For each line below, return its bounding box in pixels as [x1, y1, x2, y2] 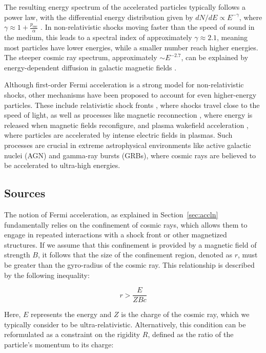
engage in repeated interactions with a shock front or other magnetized [4, 229, 227, 240]
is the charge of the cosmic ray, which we [121, 309, 250, 320]
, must [238, 249, 258, 260]
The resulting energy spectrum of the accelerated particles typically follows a [4, 2, 246, 12]
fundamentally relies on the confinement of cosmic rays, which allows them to [4, 219, 248, 230]
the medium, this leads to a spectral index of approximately [4, 32, 192, 43]
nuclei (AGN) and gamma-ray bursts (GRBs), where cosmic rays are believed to [4, 150, 256, 160]
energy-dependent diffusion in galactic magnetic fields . [4, 62, 177, 72]
